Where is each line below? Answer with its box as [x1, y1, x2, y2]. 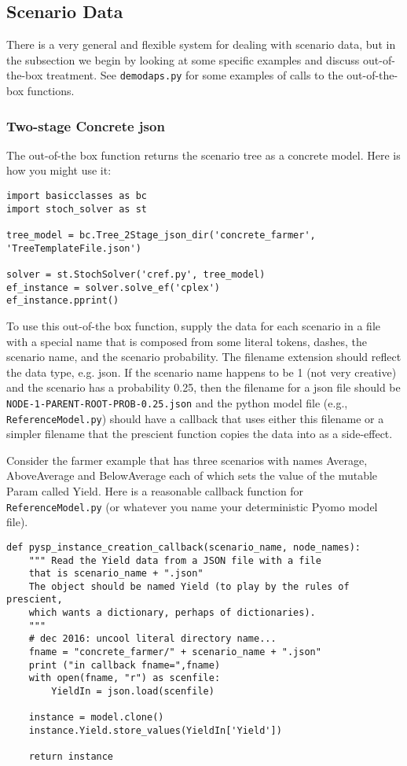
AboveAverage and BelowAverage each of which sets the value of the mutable [6, 467, 378, 484]
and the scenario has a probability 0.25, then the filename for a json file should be [6, 379, 401, 396]
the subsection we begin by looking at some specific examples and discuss [6, 51, 360, 68]
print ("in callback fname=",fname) [28, 659, 221, 671]
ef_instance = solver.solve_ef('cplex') [6, 282, 221, 293]
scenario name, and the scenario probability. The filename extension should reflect [6, 348, 401, 365]
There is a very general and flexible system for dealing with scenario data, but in [6, 36, 396, 53]
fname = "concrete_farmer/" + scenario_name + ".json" [28, 646, 321, 658]
